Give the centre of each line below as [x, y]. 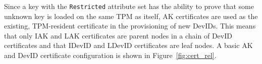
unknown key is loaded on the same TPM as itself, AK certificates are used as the [131, 16]
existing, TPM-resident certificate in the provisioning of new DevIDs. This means [130, 26]
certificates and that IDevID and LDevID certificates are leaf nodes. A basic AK [128, 45]
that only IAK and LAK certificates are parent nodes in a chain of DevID [118, 35]
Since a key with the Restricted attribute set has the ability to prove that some [129, 6]
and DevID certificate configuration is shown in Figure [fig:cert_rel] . [110, 55]
